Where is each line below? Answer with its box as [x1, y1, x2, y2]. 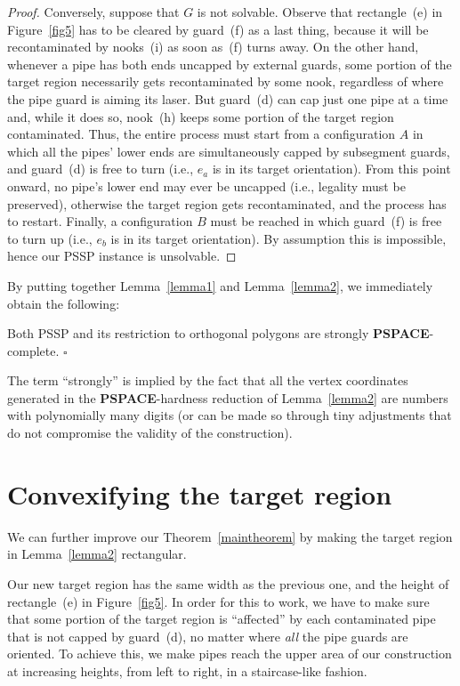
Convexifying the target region [7, 475, 392, 512]
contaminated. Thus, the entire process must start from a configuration [7, 125, 396, 143]
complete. [7, 341, 60, 359]
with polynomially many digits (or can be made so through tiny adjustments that [7, 406, 452, 424]
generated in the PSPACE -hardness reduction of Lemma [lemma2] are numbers [7, 388, 448, 407]
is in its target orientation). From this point [212, 159, 451, 178]
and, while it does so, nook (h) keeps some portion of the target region [7, 107, 394, 125]
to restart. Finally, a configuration [7, 212, 193, 230]
